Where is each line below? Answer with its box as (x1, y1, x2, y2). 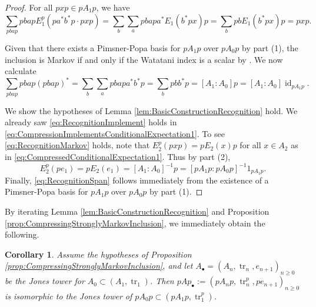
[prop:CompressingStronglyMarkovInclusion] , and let (5, 259, 193, 272)
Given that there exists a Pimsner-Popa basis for (5, 41, 181, 54)
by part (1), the (242, 41, 298, 54)
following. (5, 228, 39, 241)
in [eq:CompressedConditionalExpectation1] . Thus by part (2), (5, 150, 231, 162)
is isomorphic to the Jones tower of (5, 290, 132, 302)
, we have (96, 1, 130, 13)
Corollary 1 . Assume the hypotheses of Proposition (5, 248, 192, 260)
